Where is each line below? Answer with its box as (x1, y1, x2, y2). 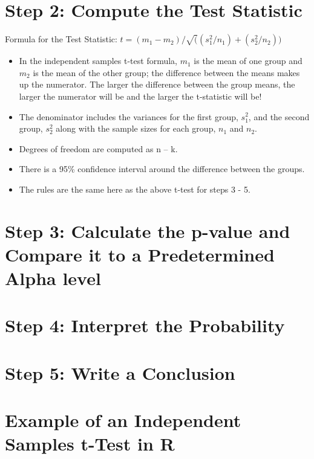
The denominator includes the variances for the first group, (19, 110, 238, 123)
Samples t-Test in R (5, 431, 175, 456)
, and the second (248, 110, 310, 123)
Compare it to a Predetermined (5, 242, 275, 266)
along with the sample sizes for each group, (56, 122, 216, 135)
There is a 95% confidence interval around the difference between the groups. (19, 162, 305, 175)
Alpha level (5, 266, 101, 290)
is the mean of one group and (194, 54, 303, 67)
